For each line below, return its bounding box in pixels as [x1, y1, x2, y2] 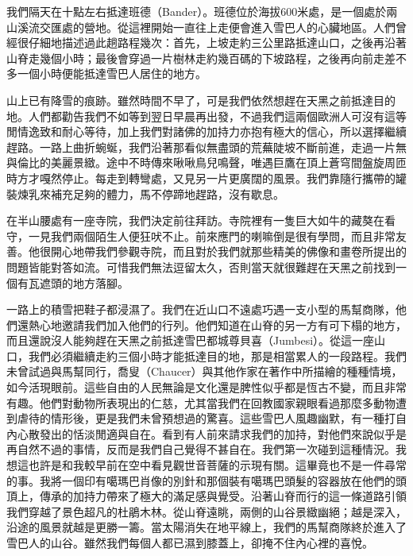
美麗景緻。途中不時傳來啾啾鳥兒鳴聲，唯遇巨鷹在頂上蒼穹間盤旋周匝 [50, 154, 407, 171]
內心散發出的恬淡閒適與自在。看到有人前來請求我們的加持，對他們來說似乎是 [6, 425, 407, 442]
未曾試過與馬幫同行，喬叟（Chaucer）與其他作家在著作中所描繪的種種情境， [6, 363, 403, 380]
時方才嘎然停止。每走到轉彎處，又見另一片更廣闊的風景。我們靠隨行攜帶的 [6, 169, 396, 186]
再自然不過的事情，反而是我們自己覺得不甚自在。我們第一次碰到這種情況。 [6, 441, 396, 458]
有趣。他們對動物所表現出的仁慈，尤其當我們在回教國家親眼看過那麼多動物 [6, 394, 396, 411]
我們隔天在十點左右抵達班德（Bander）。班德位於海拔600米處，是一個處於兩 [6, 3, 398, 19]
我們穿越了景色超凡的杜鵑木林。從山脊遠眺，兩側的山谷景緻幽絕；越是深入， [6, 503, 407, 519]
